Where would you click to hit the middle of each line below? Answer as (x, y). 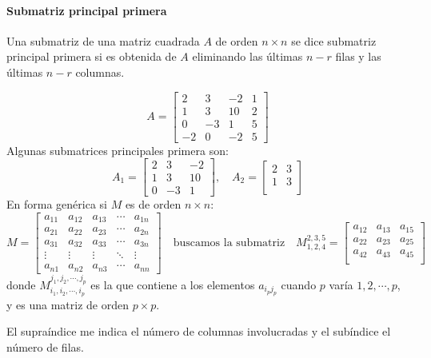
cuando (299, 284)
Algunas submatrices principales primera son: (118, 150)
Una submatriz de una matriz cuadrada (103, 40)
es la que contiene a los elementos (173, 284)
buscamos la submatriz (229, 243)
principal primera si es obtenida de (92, 56)
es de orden (153, 204)
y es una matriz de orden (68, 304)
